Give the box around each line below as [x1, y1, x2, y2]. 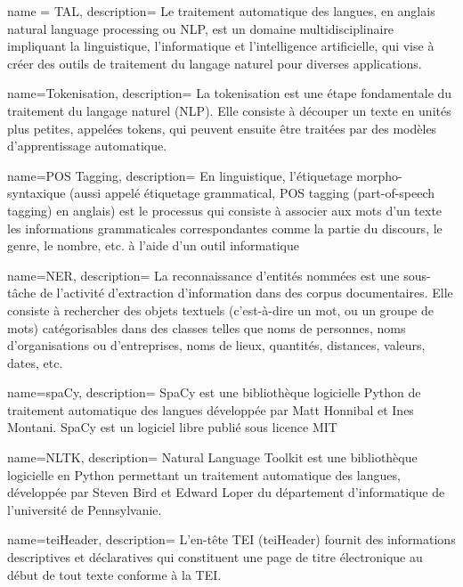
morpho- [356, 166, 402, 184]
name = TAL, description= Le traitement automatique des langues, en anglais [7, 2, 435, 20]
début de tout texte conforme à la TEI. [7, 565, 222, 583]
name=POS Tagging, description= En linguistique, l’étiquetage [7, 166, 353, 184]
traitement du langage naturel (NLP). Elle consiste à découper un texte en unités [7, 101, 451, 119]
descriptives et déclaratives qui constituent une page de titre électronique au [7, 548, 423, 567]
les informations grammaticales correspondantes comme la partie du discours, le [7, 218, 443, 237]
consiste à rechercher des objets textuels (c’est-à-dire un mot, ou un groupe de [7, 300, 434, 319]
